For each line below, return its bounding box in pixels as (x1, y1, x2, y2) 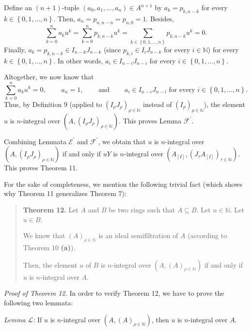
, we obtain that (98, 136, 146, 146)
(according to (188, 230, 227, 241)
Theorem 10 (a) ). (23, 242, 76, 252)
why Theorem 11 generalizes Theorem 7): (4, 188, 126, 198)
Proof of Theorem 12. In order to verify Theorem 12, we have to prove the (4, 288, 224, 298)
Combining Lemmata (4, 136, 66, 146)
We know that (23, 230, 65, 241)
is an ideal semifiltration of (98, 230, 178, 241)
